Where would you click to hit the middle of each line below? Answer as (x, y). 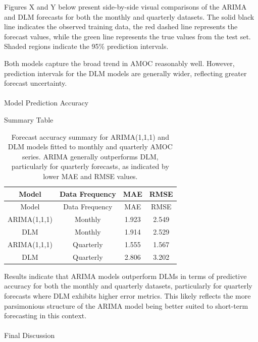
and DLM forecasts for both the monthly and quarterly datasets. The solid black (129, 16)
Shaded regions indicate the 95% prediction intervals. (86, 46)
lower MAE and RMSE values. (90, 176)
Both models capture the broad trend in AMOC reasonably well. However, (119, 63)
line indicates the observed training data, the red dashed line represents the (121, 26)
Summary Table (29, 119)
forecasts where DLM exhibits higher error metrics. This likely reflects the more (127, 296)
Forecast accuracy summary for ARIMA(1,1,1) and (90, 136)
